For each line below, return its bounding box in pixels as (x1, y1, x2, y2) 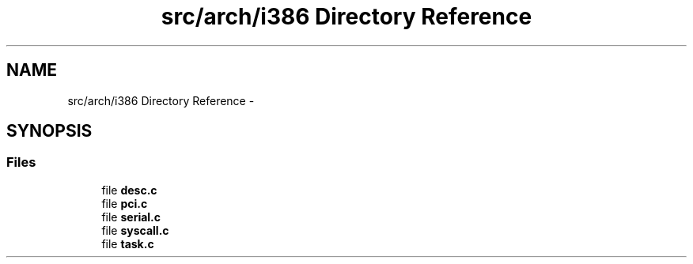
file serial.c (101, 209, 161, 224)
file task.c (101, 236, 154, 251)
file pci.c (101, 196, 148, 210)
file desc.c (101, 183, 157, 197)
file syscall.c (101, 223, 169, 237)
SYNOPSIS (6, 121, 93, 141)
